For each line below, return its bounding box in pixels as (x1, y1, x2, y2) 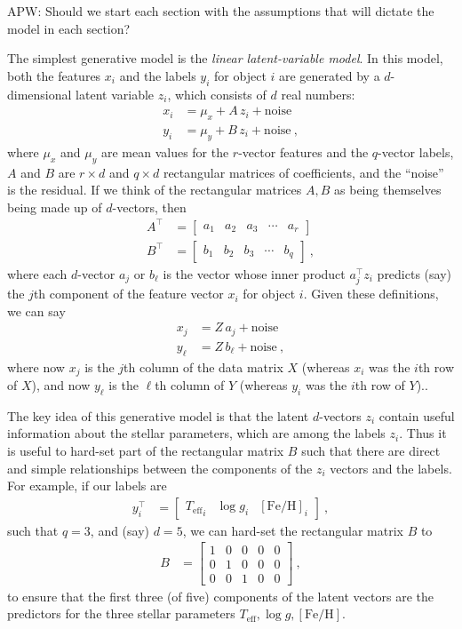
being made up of (7, 197, 102, 216)
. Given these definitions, (303, 284, 439, 303)
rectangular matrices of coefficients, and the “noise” (163, 163, 444, 181)
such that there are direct (301, 442, 441, 460)
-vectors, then (112, 197, 187, 216)
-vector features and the (238, 142, 369, 161)
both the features (7, 66, 101, 84)
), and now (31, 376, 91, 394)
